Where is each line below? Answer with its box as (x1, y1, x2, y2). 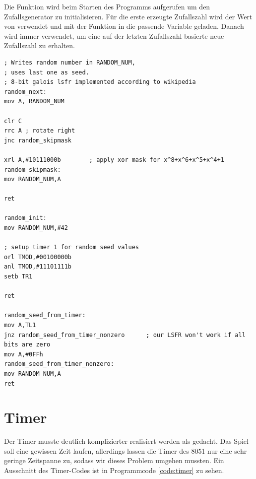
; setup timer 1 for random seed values (4, 244, 139, 251)
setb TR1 (4, 273, 33, 280)
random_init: (4, 214, 47, 222)
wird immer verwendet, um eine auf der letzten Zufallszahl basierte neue (4, 30, 224, 41)
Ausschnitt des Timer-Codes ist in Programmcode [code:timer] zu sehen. (4, 465, 224, 476)
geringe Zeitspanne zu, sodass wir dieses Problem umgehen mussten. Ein (4, 455, 224, 466)
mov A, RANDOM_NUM (4, 98, 64, 105)
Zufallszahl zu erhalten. (4, 40, 75, 51)
